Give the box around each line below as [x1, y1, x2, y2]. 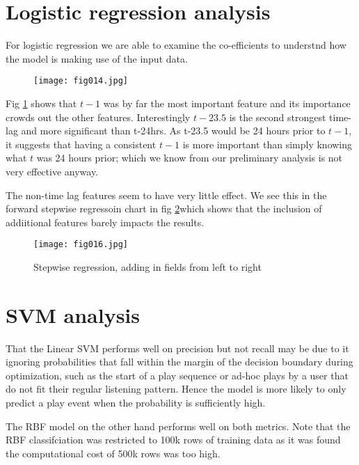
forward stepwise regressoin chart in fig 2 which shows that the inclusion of [6, 201, 322, 216]
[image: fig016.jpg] [33, 239, 129, 250]
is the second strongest [229, 109, 326, 124]
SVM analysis [6, 300, 141, 329]
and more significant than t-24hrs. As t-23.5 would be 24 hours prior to [21, 123, 326, 138]
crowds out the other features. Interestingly [6, 109, 191, 124]
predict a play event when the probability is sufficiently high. [6, 395, 266, 410]
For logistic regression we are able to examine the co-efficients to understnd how [6, 38, 346, 52]
